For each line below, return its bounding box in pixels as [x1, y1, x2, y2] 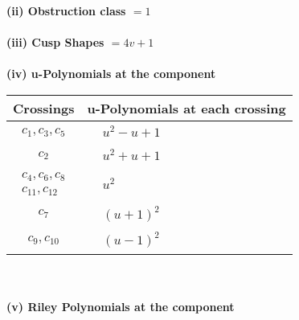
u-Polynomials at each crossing [87, 98, 286, 117]
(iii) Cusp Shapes [6, 34, 104, 51]
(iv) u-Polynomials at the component [6, 65, 216, 82]
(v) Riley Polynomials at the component [6, 298, 235, 314]
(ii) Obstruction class [6, 2, 126, 18]
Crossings [13, 98, 75, 117]
